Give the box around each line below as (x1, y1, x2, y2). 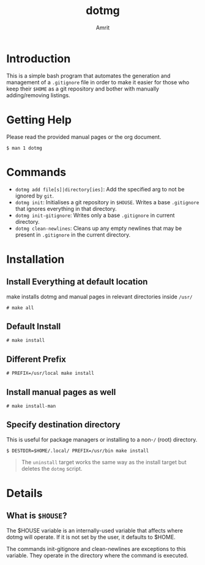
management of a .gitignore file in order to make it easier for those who (6, 78, 190, 86)
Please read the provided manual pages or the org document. (6, 133, 162, 141)
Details (6, 487, 43, 500)
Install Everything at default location (6, 276, 148, 287)
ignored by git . (15, 192, 54, 199)
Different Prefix (6, 354, 66, 364)
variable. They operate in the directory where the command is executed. (6, 552, 188, 559)
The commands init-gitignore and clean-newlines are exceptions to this (6, 545, 186, 552)
